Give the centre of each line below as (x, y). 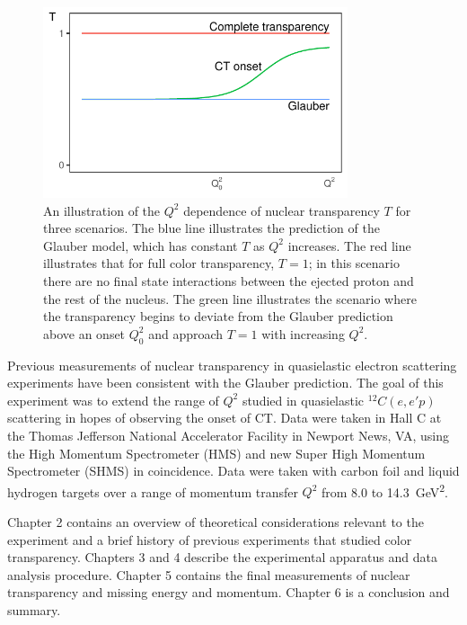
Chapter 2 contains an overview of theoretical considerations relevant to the (216, 521)
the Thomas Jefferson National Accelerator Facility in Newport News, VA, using (228, 435)
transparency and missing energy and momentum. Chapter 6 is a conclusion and (229, 592)
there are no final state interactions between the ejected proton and (229, 280)
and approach (186, 333)
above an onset (84, 333)
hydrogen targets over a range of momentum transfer (153, 491)
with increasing (303, 333)
